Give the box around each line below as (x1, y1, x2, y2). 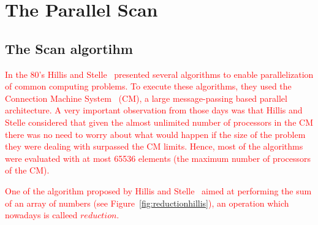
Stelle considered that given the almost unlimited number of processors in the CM (5, 115, 313, 128)
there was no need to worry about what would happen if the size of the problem (5, 128, 306, 140)
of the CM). (5, 164, 50, 177)
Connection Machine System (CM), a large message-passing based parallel (5, 91, 287, 104)
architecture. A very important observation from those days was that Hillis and (5, 104, 303, 116)
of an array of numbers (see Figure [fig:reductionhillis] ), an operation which (5, 196, 289, 209)
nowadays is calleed (5, 208, 78, 221)
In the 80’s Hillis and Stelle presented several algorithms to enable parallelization (5, 67, 314, 80)
